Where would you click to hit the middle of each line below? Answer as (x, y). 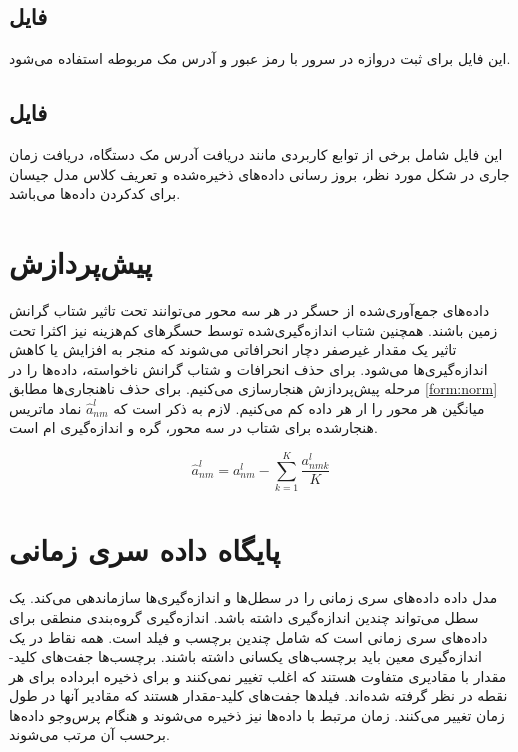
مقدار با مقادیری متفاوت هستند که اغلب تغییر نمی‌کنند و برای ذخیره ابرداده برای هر (258, 675)
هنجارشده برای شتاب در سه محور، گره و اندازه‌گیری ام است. (193, 427)
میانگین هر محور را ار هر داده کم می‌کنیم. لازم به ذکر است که (299, 407)
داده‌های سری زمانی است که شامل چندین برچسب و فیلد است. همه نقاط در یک (248, 636)
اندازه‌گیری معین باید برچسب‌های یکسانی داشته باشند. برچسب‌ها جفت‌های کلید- (245, 656)
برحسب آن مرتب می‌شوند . (89, 734)
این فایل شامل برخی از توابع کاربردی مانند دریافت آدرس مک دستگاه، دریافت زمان (256, 154)
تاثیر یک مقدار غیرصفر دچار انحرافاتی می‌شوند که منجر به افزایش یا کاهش (233, 349)
